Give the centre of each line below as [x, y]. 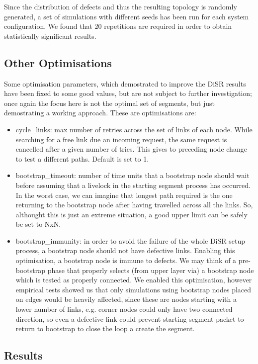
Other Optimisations [58, 62]
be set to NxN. [38, 224]
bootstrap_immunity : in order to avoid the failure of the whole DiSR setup [130, 240]
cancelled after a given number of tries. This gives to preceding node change [131, 149]
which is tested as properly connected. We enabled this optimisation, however [134, 280]
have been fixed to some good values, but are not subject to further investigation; [128, 93]
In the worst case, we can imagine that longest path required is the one [124, 195]
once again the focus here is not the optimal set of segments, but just [109, 103]
